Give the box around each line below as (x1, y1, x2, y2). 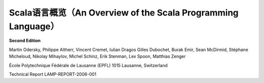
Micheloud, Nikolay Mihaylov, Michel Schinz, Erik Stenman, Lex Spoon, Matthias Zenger (9, 53, 186, 59)
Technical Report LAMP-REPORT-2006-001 (9, 71, 97, 77)
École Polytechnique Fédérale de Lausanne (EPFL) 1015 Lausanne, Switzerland (9, 62, 168, 68)
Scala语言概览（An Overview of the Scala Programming (9, 7, 239, 18)
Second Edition (9, 38, 41, 44)
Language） (9, 21, 60, 32)
